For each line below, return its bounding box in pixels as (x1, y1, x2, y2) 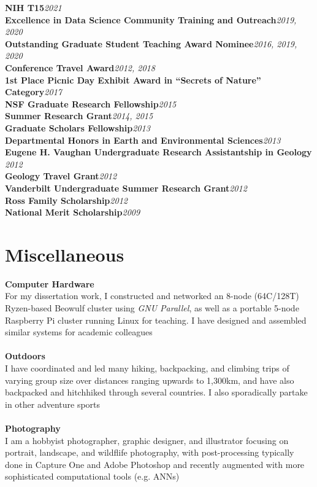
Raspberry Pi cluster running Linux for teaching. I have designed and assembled (5, 313, 307, 326)
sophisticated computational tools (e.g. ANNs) (5, 470, 180, 483)
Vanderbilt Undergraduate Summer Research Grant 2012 (5, 181, 247, 194)
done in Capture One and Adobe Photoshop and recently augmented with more (5, 458, 305, 470)
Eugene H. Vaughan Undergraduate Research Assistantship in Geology (5, 146, 312, 158)
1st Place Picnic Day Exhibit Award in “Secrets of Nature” (5, 73, 261, 86)
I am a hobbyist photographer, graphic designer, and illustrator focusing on (5, 434, 289, 446)
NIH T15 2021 (5, 1, 62, 14)
